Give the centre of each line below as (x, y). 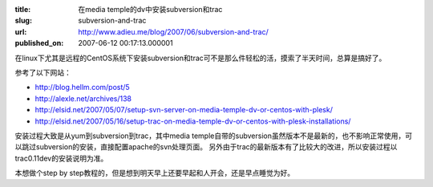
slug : (23, 21)
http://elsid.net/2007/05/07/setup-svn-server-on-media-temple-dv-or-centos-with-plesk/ (184, 110)
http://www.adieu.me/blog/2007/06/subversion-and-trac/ (173, 31)
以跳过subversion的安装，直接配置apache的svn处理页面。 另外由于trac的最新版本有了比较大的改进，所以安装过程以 (206, 147)
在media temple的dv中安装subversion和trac (150, 9)
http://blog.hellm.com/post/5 (82, 87)
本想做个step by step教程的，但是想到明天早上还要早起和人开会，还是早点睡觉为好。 (155, 173)
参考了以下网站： (43, 72)
